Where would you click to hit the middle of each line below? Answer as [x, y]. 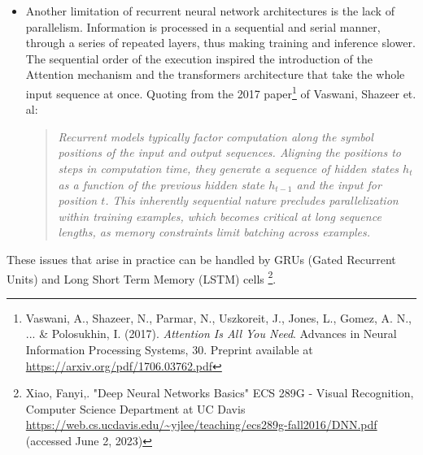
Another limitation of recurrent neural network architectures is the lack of [210, 11]
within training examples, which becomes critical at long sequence [220, 216]
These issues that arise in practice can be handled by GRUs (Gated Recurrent [201, 259]
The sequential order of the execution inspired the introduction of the [199, 58]
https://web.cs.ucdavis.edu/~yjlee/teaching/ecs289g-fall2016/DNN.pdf [201, 425]
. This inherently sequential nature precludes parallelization [252, 200]
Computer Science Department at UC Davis [135, 408]
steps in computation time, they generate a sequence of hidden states [229, 168]
